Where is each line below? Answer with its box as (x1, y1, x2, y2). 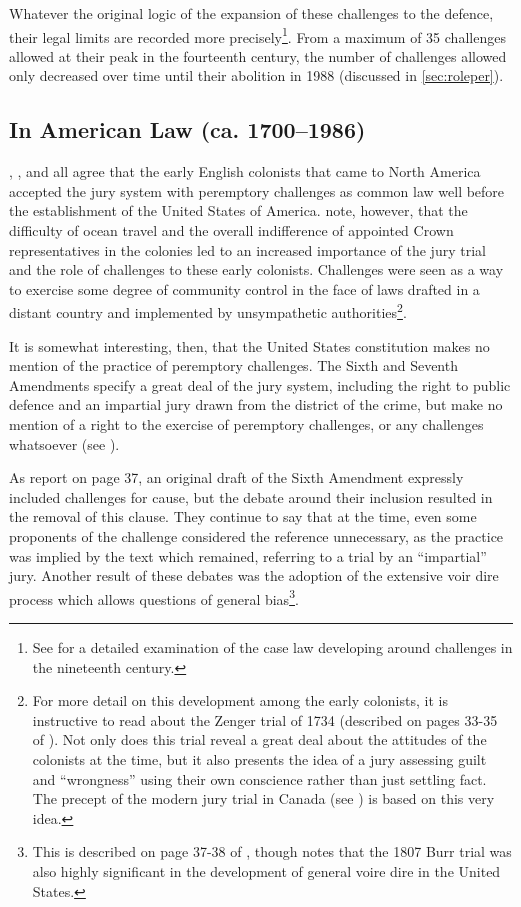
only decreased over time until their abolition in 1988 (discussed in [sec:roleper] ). (9, 65, 504, 86)
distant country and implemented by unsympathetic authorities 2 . (9, 299, 407, 323)
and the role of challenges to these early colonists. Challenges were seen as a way (9, 259, 504, 280)
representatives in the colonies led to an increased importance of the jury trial (9, 239, 486, 260)
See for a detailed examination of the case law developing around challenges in (32, 637, 513, 658)
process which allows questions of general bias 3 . (9, 585, 299, 609)
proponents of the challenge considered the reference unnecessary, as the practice (9, 525, 504, 546)
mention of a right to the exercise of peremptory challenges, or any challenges (9, 414, 484, 435)
